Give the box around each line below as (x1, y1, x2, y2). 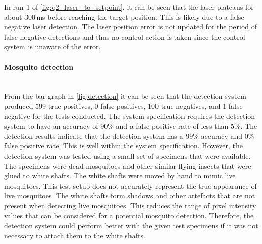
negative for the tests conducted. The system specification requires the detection (4, 110, 255, 121)
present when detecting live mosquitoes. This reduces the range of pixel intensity (4, 200, 256, 210)
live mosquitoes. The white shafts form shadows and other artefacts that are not (4, 190, 255, 201)
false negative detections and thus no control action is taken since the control (4, 31, 245, 42)
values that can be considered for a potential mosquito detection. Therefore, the (4, 210, 254, 221)
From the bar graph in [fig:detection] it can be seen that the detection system (4, 90, 246, 101)
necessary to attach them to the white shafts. (4, 230, 145, 240)
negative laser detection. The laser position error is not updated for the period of (4, 21, 257, 32)
